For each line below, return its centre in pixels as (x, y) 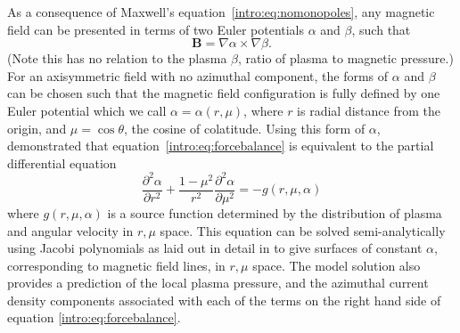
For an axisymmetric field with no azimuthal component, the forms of (198, 75)
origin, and (37, 128)
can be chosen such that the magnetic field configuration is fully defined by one (224, 93)
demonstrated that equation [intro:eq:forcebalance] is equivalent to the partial (221, 146)
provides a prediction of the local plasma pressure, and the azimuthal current (218, 283)
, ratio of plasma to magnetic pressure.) (346, 58)
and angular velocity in (70, 230)
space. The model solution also (337, 265)
